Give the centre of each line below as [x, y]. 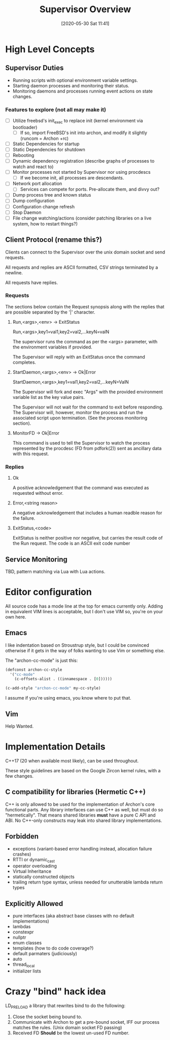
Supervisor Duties [35, 68]
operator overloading [35, 866]
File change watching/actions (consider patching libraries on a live [82, 218]
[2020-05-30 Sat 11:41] [85, 23]
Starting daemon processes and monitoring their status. [71, 85]
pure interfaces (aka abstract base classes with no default [73, 916]
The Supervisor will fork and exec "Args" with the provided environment [88, 392]
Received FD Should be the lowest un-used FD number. [71, 1033]
